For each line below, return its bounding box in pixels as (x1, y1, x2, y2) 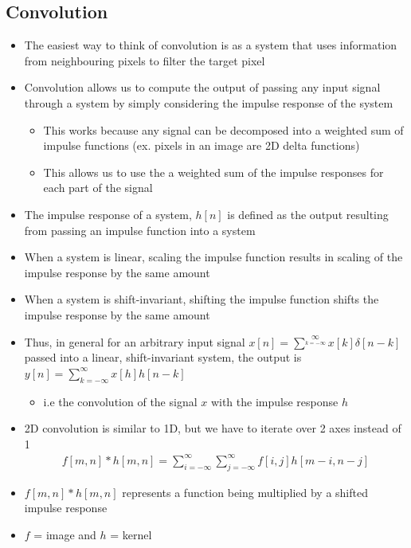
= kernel (110, 526, 152, 542)
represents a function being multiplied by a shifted (122, 483, 368, 500)
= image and (33, 526, 96, 542)
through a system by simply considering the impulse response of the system (24, 94, 393, 111)
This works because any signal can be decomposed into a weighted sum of (43, 121, 404, 138)
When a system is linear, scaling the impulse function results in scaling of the (24, 249, 403, 265)
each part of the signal (43, 179, 153, 196)
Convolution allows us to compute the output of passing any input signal (24, 79, 381, 96)
